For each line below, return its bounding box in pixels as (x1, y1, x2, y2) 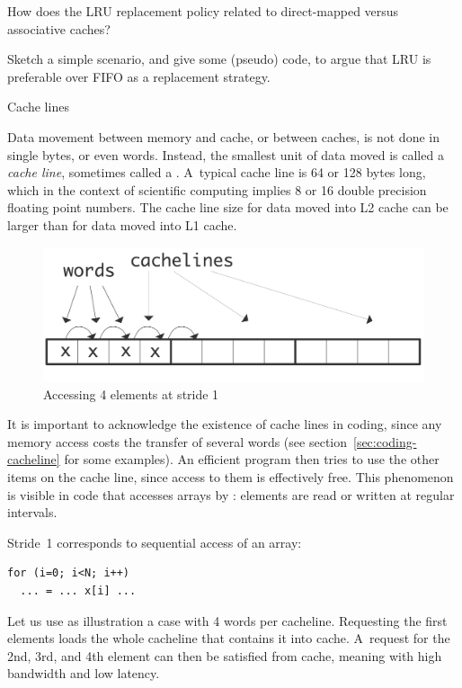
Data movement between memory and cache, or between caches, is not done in (7, 127, 440, 146)
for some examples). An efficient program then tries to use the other (64, 450, 440, 469)
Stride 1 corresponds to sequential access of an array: (7, 532, 302, 551)
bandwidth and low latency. (7, 664, 160, 683)
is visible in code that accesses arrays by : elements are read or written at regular (7, 485, 455, 504)
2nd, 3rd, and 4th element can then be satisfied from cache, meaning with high (7, 646, 442, 665)
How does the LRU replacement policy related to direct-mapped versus (7, 2, 399, 20)
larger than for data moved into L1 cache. (7, 215, 237, 234)
